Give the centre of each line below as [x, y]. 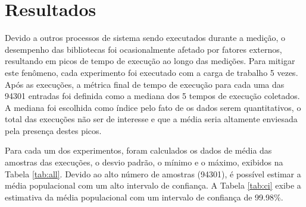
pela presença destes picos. [53, 130]
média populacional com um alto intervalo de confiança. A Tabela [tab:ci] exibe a [153, 185]
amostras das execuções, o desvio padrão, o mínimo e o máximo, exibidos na [144, 162]
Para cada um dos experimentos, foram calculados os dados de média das [138, 150]
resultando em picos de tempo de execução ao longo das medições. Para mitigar [150, 61]
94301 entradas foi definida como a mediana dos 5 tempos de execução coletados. [152, 96]
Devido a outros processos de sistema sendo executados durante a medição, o [145, 38]
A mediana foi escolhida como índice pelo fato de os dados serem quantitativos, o [153, 107]
